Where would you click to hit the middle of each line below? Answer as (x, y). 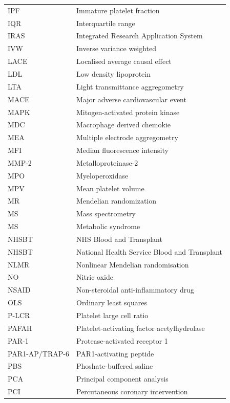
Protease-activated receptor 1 (122, 340)
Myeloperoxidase (102, 175)
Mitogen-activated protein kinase (128, 112)
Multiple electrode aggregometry (127, 137)
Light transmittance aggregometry (130, 86)
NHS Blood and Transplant (119, 239)
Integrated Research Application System (139, 36)
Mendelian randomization (116, 201)
